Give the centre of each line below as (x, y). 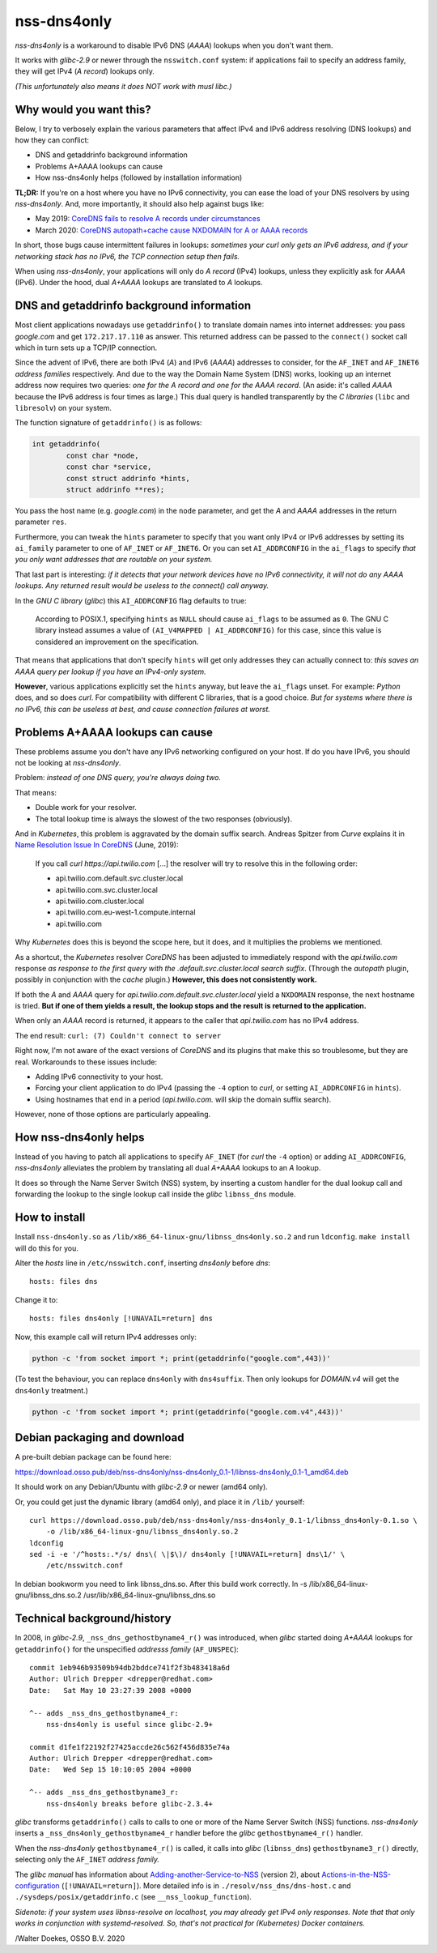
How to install (50, 1218)
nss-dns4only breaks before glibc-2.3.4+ (129, 1804)
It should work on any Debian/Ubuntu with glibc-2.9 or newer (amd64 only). (142, 1487)
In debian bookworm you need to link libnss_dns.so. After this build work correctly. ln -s (161, 1584)
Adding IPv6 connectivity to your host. (99, 1077)
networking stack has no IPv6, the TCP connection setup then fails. (127, 256)
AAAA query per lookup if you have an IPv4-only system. (110, 672)
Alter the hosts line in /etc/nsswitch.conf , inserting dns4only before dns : (143, 1263)
